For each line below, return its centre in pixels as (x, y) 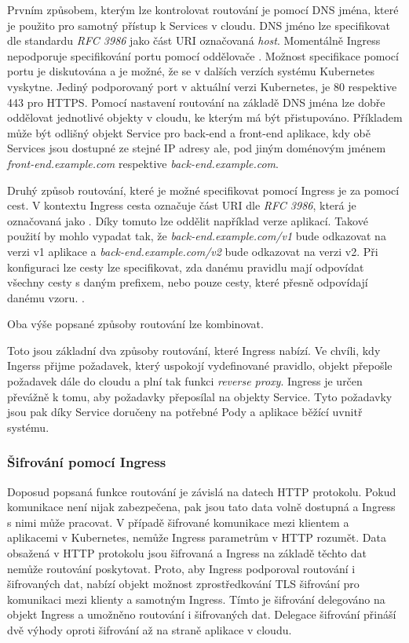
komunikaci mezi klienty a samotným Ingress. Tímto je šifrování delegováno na (196, 599)
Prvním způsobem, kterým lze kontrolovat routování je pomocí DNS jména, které (203, 9)
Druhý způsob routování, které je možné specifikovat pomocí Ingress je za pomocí (203, 190)
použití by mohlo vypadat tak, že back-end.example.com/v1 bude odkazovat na (197, 236)
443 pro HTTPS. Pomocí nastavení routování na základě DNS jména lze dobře (196, 102)
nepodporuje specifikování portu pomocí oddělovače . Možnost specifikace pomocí (203, 55)
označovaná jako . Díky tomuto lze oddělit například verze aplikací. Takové (188, 220)
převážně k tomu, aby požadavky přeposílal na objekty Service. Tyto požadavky (200, 396)
